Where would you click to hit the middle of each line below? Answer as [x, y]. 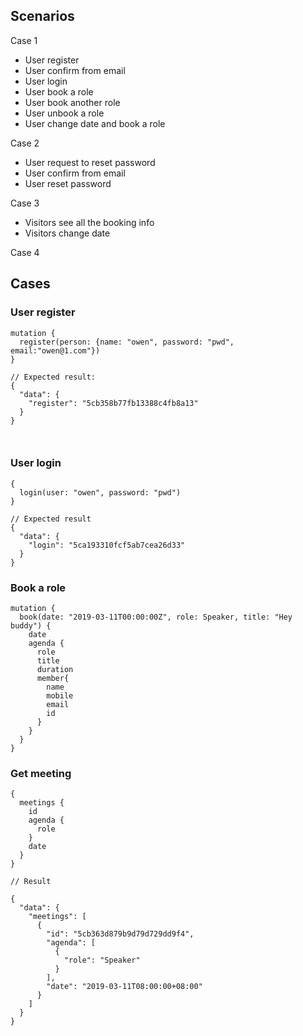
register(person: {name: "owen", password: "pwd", [127, 342]
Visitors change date [67, 233]
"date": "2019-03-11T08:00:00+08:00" [124, 987]
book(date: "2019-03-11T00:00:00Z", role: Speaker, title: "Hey [156, 617]
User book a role [59, 91]
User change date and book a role [95, 123]
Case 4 [25, 252]
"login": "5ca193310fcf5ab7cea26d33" [107, 545]
